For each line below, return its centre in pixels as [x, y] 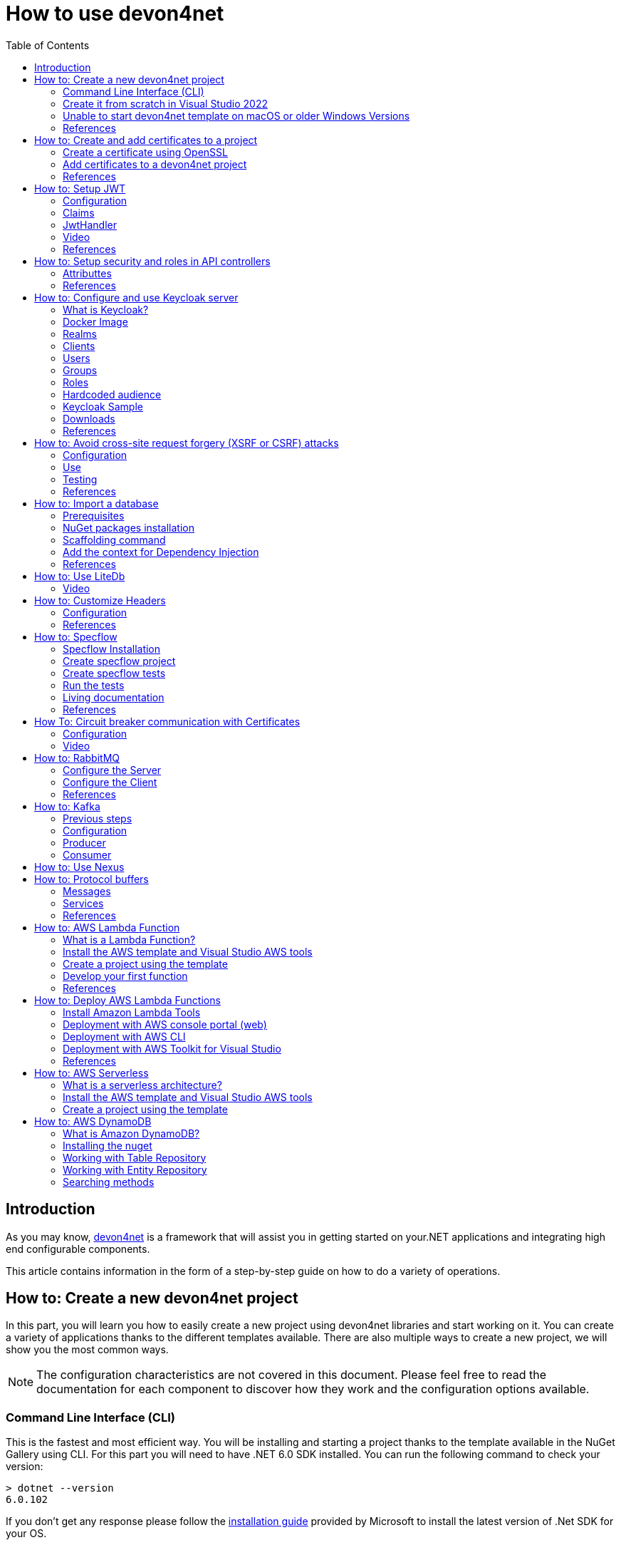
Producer [84, 842]
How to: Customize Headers [100, 600]
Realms [80, 334]
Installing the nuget [108, 1145]
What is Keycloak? [106, 309]
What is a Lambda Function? [129, 939]
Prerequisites [94, 515]
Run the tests [94, 685]
